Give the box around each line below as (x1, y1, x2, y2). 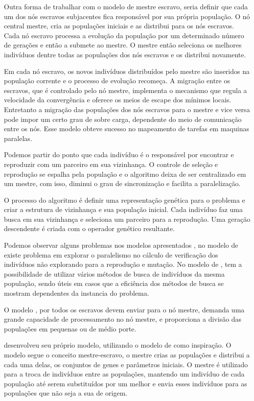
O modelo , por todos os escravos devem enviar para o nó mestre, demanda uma (4, 304, 245, 314)
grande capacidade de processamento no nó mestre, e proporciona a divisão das (4, 314, 242, 324)
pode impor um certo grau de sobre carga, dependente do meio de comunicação (4, 114, 242, 124)
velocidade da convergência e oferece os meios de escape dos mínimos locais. (4, 94, 231, 105)
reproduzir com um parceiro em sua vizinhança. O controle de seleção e (4, 159, 218, 169)
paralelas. (4, 133, 32, 143)
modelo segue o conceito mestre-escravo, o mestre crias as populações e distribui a (4, 350, 250, 359)
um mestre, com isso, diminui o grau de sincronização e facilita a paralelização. (4, 178, 241, 189)
